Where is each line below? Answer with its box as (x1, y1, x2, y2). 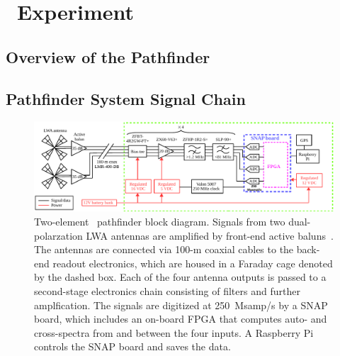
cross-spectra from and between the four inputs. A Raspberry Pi (34, 325, 314, 340)
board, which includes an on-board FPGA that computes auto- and (34, 311, 327, 326)
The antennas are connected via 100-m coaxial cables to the (34, 242, 294, 257)
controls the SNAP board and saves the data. (34, 339, 231, 354)
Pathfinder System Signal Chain (6, 87, 246, 109)
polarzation (34, 228, 83, 243)
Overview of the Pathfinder (6, 45, 210, 67)
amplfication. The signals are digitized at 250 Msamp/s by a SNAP (34, 297, 328, 312)
